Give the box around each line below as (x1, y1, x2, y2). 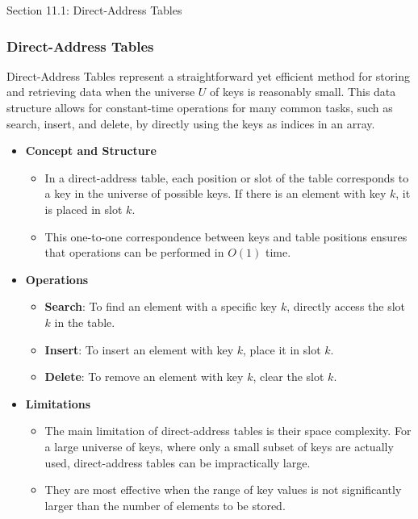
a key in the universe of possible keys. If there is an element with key (44, 185, 387, 202)
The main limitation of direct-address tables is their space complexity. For (44, 422, 412, 439)
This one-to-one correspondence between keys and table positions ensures (44, 228, 408, 245)
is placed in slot (44, 200, 123, 217)
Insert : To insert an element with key (44, 341, 234, 358)
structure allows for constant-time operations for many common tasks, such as (6, 99, 393, 115)
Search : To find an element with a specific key (44, 298, 278, 315)
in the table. (54, 313, 115, 330)
